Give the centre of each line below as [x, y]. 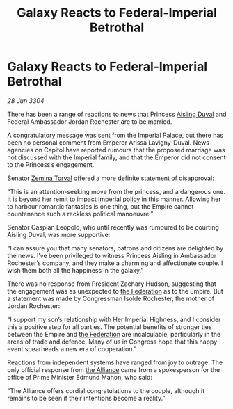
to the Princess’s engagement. [51, 164]
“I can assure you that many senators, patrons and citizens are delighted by [115, 248]
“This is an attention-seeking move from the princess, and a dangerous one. [116, 191]
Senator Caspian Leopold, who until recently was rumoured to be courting [113, 227]
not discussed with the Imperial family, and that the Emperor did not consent [116, 157]
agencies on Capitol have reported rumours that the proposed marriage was [116, 150]
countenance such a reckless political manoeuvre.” [80, 214]
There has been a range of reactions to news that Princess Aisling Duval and [117, 114]
